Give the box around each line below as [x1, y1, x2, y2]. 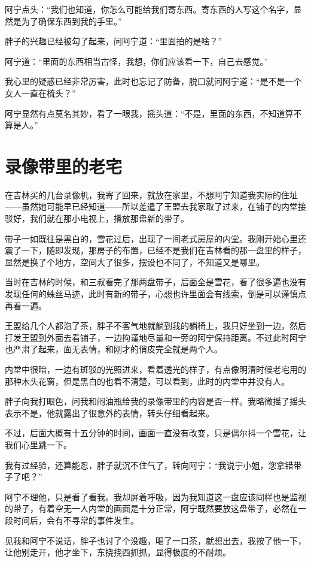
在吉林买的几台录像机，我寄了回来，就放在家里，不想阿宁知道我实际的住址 [5, 188, 298, 201]
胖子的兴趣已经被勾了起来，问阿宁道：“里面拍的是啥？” [5, 35, 222, 47]
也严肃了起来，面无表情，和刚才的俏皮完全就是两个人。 [5, 343, 222, 355]
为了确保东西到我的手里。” [21, 14, 122, 27]
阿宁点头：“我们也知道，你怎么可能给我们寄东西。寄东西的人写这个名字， [5, 3, 294, 15]
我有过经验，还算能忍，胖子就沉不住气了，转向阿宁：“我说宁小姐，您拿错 [5, 458, 294, 471]
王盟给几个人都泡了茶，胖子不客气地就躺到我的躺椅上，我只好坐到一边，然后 [5, 319, 306, 332]
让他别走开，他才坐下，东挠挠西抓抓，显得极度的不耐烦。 [5, 546, 231, 558]
